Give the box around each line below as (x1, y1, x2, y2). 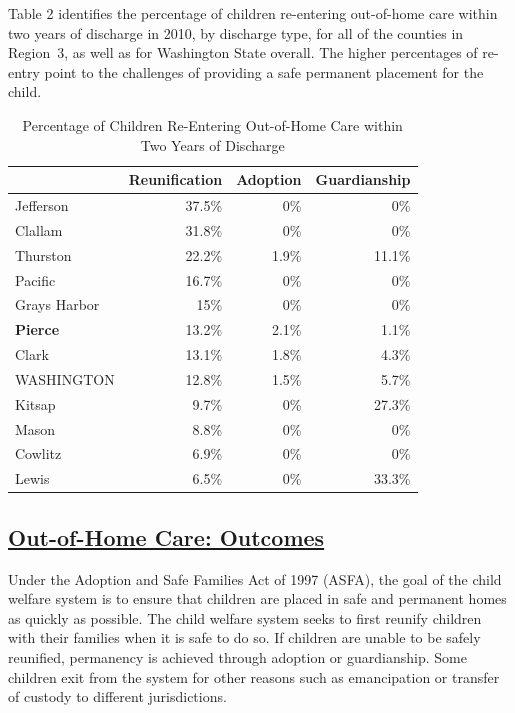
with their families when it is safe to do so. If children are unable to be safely (8, 627, 481, 648)
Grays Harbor (15, 294, 100, 315)
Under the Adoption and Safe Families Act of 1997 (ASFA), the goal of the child (8, 568, 502, 589)
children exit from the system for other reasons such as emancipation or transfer (8, 666, 500, 687)
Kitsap (15, 393, 56, 414)
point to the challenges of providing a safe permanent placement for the (44, 61, 484, 82)
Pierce (15, 319, 60, 340)
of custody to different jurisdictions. (8, 686, 227, 707)
